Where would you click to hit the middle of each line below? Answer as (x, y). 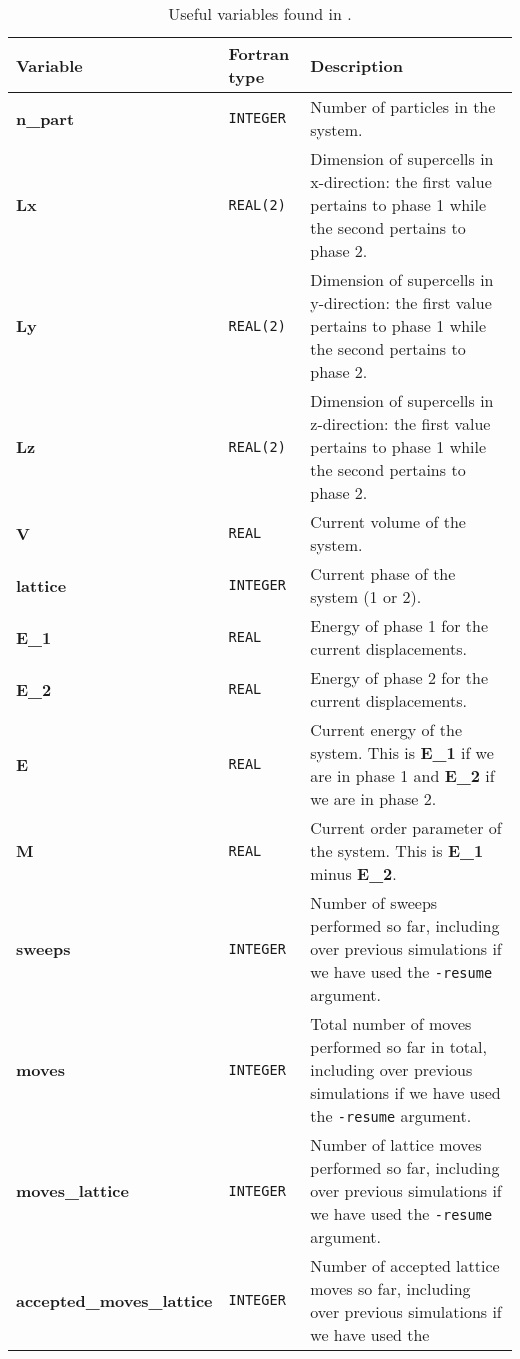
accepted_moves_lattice (114, 1300)
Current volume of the (388, 521)
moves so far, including (390, 1288)
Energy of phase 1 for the (399, 625)
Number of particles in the (403, 106)
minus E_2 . (353, 873)
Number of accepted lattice (405, 1265)
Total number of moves (391, 1023)
